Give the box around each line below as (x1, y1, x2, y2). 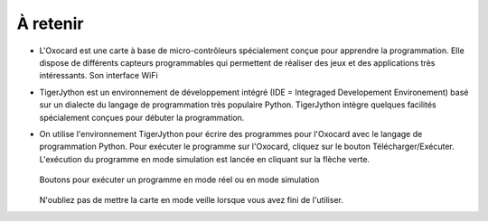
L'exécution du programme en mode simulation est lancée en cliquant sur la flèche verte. (39, 153, 371, 164)
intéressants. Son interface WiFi (39, 70, 158, 81)
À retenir (16, 14, 85, 33)
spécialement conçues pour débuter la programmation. (39, 112, 245, 123)
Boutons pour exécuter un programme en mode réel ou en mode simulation (39, 174, 320, 185)
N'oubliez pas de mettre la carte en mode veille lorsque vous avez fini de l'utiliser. (39, 195, 343, 206)
